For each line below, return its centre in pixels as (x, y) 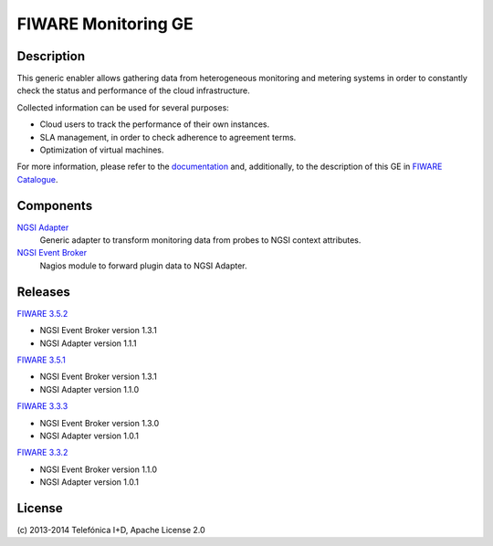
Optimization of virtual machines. (102, 150)
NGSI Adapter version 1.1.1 (88, 343)
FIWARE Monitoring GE (105, 24)
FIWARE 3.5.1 (41, 360)
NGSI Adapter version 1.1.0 (89, 389)
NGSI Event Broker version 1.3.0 (100, 423)
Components (55, 205)
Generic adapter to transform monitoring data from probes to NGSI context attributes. (200, 240)
